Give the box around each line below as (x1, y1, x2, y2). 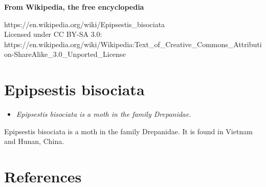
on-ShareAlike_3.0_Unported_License (4, 49, 126, 59)
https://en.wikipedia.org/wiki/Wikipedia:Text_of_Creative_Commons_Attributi (4, 38, 262, 49)
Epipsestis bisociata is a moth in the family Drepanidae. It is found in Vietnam (4, 126, 253, 136)
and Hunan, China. (4, 136, 64, 147)
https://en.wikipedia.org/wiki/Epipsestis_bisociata (4, 18, 165, 29)
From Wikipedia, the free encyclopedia (4, 2, 144, 12)
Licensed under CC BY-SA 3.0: (4, 29, 102, 39)
